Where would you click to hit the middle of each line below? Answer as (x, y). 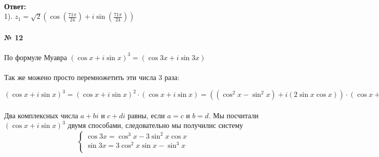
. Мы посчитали (234, 115)
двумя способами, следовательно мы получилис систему (155, 125)
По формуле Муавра (36, 57)
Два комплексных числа (41, 115)
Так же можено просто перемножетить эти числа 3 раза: (92, 77)
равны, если (146, 115)
